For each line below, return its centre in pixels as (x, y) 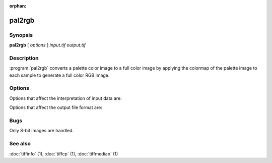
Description (24, 58)
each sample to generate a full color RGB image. (59, 75)
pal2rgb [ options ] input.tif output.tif (48, 45)
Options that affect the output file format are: (56, 107)
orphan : (18, 6)
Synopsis (21, 35)
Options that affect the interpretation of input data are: (65, 98)
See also (20, 144)
